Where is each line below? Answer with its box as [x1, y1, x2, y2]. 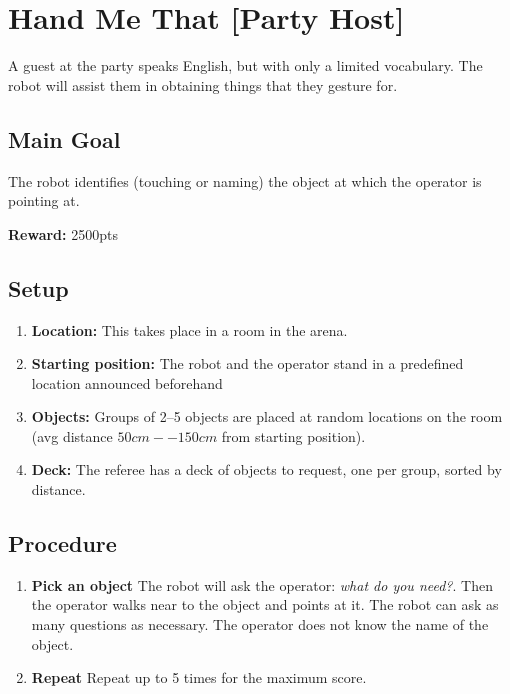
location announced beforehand [31, 372, 223, 393]
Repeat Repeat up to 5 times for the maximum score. [31, 667, 367, 688]
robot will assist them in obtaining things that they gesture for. [8, 74, 398, 95]
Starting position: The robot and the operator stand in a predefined [31, 353, 464, 374]
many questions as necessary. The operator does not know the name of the [31, 614, 489, 635]
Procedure [8, 528, 117, 559]
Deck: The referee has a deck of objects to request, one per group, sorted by [31, 459, 502, 480]
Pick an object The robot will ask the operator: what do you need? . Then [31, 574, 493, 595]
